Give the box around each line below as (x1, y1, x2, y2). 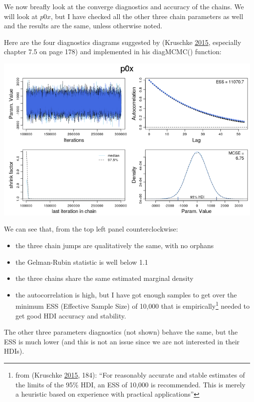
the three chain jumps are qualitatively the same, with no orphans (15, 240, 214, 250)
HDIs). (4, 346, 24, 356)
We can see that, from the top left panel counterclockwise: (4, 224, 178, 234)
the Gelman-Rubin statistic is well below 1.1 (15, 256, 148, 267)
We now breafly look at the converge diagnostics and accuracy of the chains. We (4, 1, 244, 11)
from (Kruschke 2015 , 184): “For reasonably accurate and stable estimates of (15, 369, 245, 380)
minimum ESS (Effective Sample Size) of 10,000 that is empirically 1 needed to (15, 299, 250, 311)
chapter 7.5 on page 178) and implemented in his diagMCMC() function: (4, 46, 222, 57)
